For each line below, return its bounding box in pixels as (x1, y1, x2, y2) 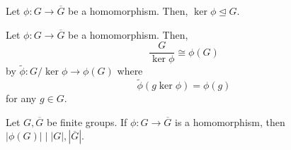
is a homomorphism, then (175, 114, 285, 129)
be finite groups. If (47, 114, 127, 129)
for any (6, 91, 37, 106)
